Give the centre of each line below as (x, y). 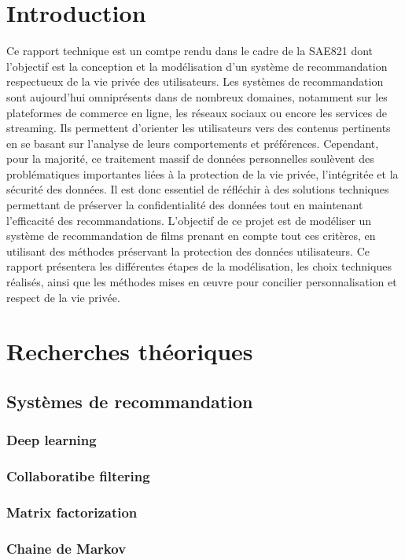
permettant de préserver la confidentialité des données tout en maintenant (185, 205)
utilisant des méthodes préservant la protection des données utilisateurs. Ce (188, 251)
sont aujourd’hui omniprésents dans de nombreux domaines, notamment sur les (197, 96)
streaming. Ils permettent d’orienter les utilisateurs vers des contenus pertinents (199, 128)
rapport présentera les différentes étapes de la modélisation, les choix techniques (199, 266)
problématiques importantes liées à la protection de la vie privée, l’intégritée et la (202, 173)
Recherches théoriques (130, 351)
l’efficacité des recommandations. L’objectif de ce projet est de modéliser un (189, 220)
